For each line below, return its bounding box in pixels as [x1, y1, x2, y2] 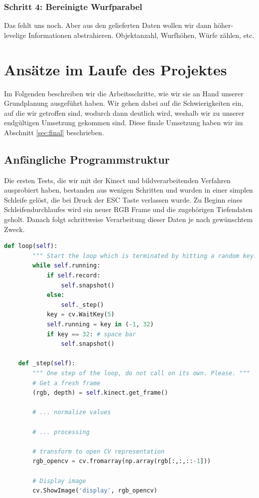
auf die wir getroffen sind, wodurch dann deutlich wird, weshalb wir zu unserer [4, 107, 245, 118]
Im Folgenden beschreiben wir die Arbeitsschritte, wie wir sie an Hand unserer [4, 88, 244, 98]
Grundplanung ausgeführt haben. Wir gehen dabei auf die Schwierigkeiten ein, [4, 98, 244, 108]
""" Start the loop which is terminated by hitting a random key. [32, 252, 258, 259]
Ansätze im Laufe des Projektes [4, 59, 227, 79]
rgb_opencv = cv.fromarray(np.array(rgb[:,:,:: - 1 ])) [32, 458, 211, 465]
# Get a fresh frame [32, 379, 101, 387]
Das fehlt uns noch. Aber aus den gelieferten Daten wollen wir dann [4, 20, 212, 30]
